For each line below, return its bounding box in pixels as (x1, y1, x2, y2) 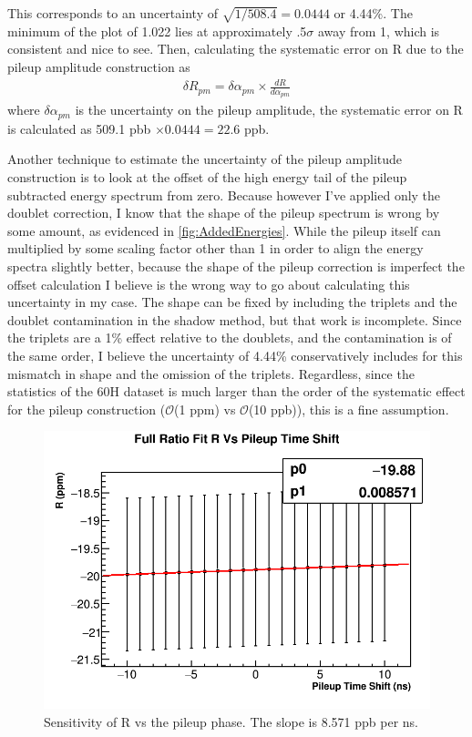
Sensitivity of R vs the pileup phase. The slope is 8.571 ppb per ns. (44, 711, 418, 731)
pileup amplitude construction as (7, 56, 190, 76)
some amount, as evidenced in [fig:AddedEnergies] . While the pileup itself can (7, 220, 441, 240)
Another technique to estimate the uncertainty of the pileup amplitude (7, 149, 403, 169)
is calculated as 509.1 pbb (7, 118, 151, 138)
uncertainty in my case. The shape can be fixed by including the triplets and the (7, 292, 457, 312)
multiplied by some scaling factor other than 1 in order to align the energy (7, 239, 424, 258)
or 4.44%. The (333, 4, 413, 22)
